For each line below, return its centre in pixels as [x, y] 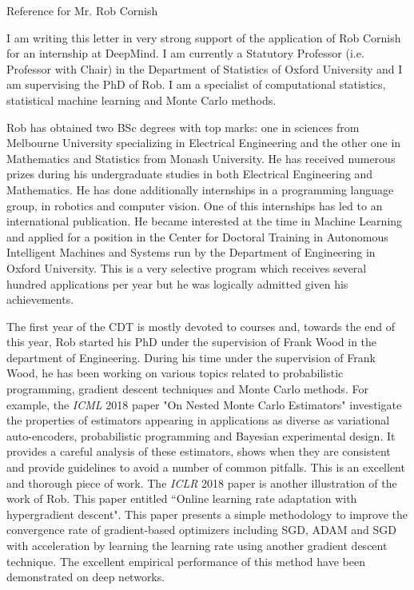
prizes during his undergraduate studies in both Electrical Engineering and [189, 174]
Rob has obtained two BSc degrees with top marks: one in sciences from [183, 127]
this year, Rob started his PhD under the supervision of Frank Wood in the [192, 342]
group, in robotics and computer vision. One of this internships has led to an [195, 205]
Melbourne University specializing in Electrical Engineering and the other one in [204, 143]
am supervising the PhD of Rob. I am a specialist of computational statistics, [196, 84]
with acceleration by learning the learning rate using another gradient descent [197, 545]
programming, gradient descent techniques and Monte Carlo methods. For [187, 389]
